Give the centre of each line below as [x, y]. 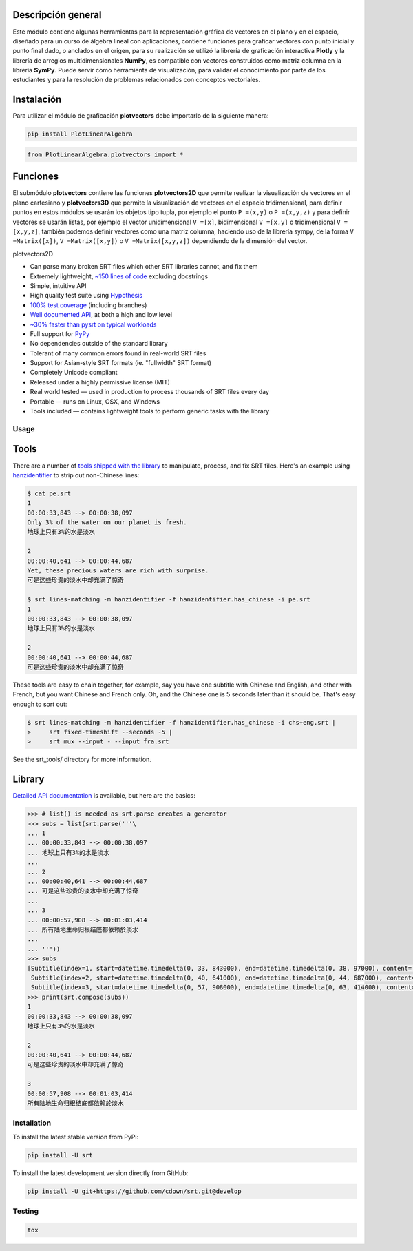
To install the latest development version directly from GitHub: [100, 1173]
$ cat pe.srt [49, 493]
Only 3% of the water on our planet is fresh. [107, 523]
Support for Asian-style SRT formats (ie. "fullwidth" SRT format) [121, 363]
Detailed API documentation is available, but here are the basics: [104, 796]
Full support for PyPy [60, 333]
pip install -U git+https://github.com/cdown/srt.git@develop [134, 1191]
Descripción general [57, 15]
